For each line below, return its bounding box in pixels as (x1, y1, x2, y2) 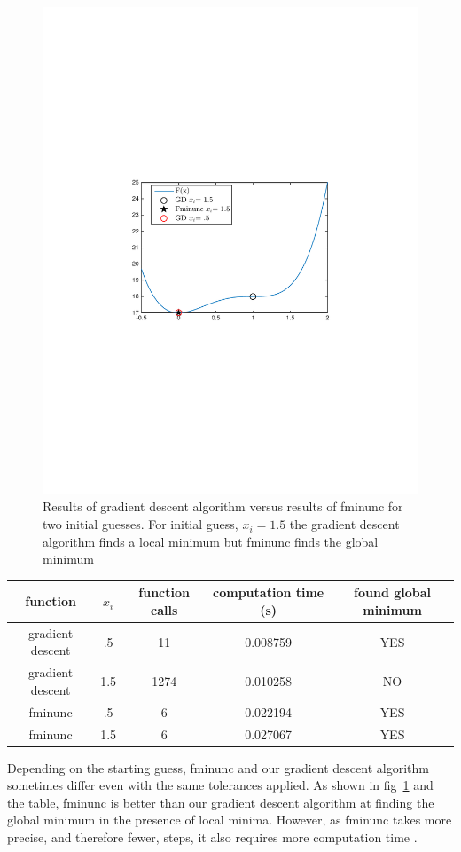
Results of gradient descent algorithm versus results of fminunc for (43, 497, 403, 516)
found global (354, 583, 432, 602)
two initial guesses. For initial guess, (43, 515, 238, 533)
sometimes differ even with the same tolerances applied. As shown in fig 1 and (7, 776, 434, 794)
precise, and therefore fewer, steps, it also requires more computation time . (7, 827, 418, 846)
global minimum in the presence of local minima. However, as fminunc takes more (7, 810, 452, 829)
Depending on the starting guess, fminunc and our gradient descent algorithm (7, 758, 429, 777)
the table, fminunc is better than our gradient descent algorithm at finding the (7, 793, 434, 811)
